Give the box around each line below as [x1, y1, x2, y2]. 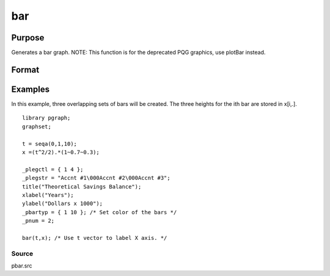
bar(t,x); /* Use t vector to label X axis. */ [22, 234, 167, 241]
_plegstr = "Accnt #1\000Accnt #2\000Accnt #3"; [22, 174, 170, 182]
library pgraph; [22, 114, 71, 122]
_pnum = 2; [22, 217, 55, 225]
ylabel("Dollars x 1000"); [22, 200, 103, 207]
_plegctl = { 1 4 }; [22, 166, 84, 173]
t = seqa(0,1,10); [22, 140, 78, 147]
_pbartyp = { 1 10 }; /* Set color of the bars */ [22, 209, 177, 215]
